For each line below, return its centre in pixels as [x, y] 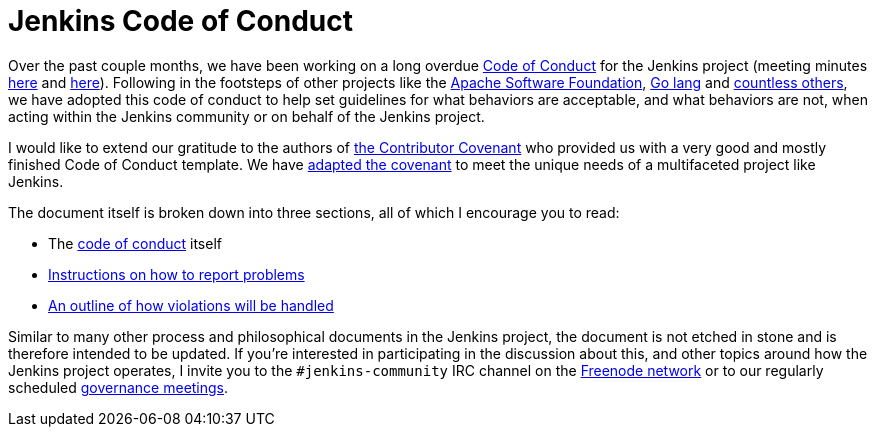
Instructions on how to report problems [176, 274]
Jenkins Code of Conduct [180, 21]
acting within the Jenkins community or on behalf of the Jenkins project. [246, 116]
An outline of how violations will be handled [191, 305]
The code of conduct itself [135, 243]
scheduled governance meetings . [118, 387]
